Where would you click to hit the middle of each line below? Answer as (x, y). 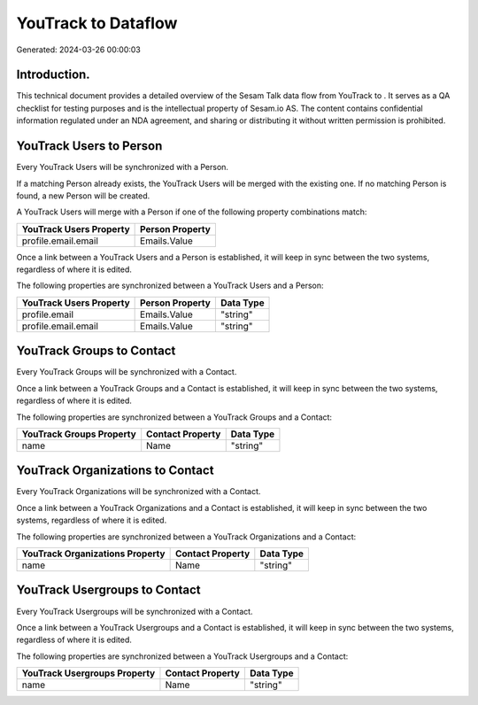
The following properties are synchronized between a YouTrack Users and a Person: (170, 286)
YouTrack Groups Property (79, 434)
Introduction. (53, 75)
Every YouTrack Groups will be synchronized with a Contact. (127, 372)
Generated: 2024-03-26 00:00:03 (78, 50)
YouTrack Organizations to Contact (115, 471)
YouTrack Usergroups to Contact (108, 590)
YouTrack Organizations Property (93, 554)
